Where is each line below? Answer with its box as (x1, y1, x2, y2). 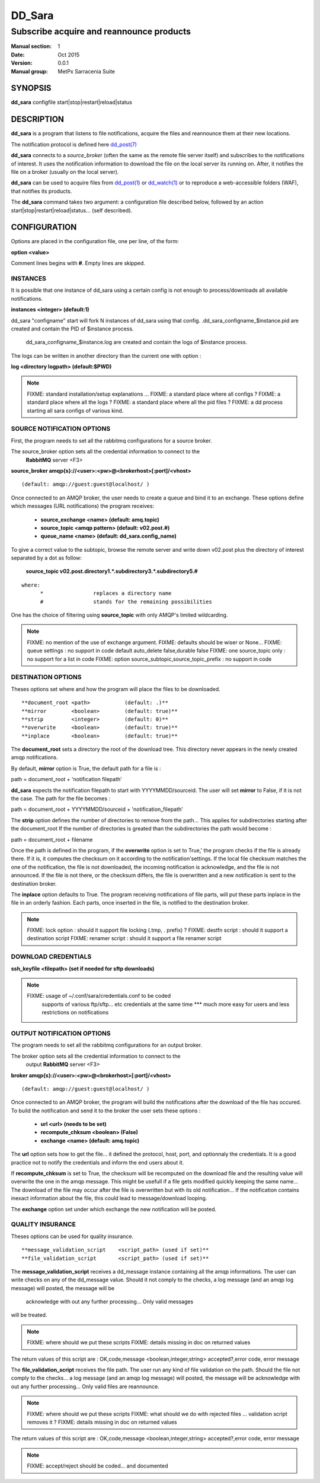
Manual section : (11, 43, 52, 50)
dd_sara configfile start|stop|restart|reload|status (11, 98, 133, 106)
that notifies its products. (11, 187, 72, 195)
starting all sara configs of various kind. (27, 407, 124, 414)
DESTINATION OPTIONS (11, 673, 82, 682)
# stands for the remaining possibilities (40, 598, 213, 605)
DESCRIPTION (11, 114, 65, 125)
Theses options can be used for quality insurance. (11, 1233, 133, 1240)
